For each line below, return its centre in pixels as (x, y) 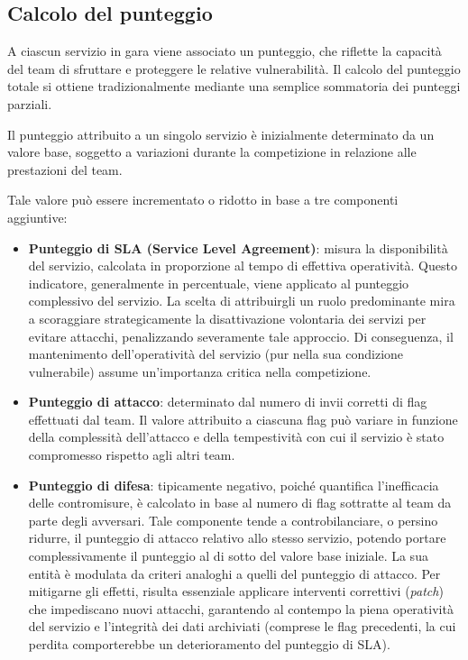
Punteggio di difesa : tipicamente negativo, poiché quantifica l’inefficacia (234, 485)
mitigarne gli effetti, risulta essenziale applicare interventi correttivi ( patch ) (236, 591)
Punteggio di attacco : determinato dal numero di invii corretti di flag (228, 402)
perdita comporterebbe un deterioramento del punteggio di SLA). (209, 644)
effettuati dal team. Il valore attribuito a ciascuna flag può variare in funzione (243, 419)
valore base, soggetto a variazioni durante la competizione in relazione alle (212, 152)
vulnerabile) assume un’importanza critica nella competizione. (200, 371)
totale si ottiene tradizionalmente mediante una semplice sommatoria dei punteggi (234, 86)
